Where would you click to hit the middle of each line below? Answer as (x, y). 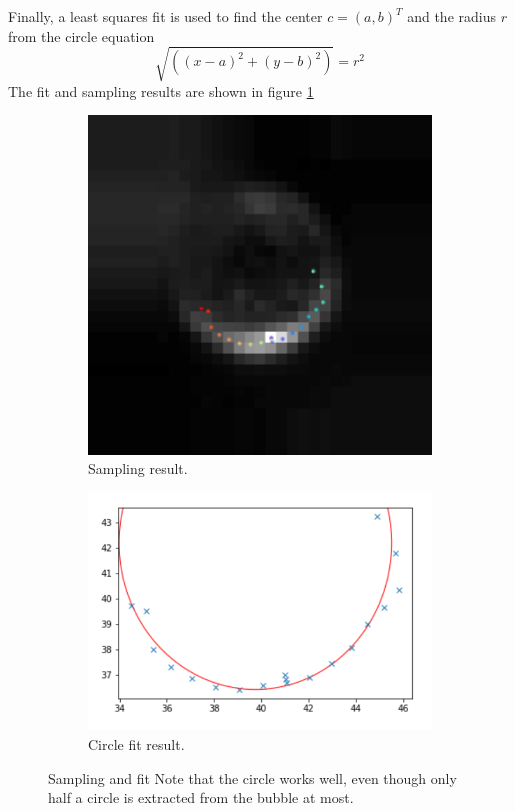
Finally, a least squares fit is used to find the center (165, 16)
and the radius (451, 16)
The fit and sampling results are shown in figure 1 (161, 90)
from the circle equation (81, 35)
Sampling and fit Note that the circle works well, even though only (252, 777)
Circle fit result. (136, 744)
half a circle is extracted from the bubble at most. (201, 797)
